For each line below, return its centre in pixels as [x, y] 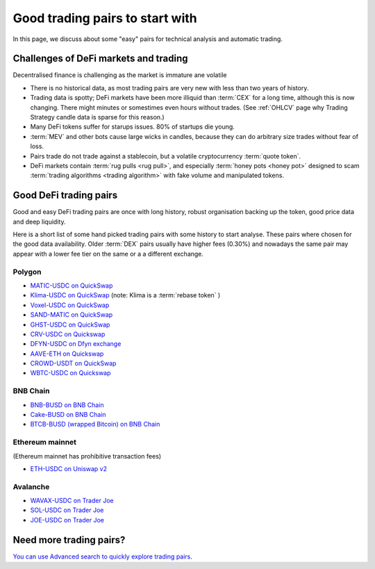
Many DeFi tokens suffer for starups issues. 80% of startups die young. [133, 127]
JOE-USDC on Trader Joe [67, 520]
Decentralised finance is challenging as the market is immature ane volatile [120, 75]
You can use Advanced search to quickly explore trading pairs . [102, 556]
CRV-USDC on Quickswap [68, 334]
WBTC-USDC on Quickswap [70, 373]
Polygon [27, 272]
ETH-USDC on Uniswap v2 [69, 468]
